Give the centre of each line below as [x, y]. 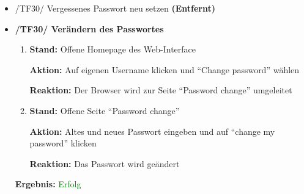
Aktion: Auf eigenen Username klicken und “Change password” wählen [165, 69]
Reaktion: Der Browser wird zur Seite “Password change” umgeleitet [161, 90]
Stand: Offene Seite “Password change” [105, 110]
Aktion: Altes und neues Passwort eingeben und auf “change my [152, 131]
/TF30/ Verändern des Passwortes [89, 28]
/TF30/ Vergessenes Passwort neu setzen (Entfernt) [115, 8]
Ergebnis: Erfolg [48, 184]
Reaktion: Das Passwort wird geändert [105, 163]
